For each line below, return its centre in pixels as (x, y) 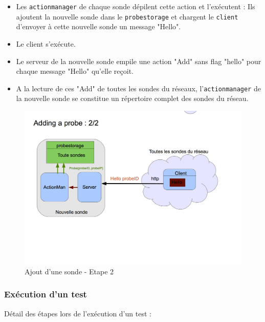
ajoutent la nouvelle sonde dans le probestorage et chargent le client (127, 16)
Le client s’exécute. (46, 43)
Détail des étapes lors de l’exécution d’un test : (78, 313)
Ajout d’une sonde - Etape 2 (69, 271)
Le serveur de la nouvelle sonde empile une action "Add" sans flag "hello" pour (139, 61)
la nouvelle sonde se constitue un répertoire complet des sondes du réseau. (132, 98)
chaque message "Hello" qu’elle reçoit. (75, 71)
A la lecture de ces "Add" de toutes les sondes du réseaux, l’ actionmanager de (138, 88)
